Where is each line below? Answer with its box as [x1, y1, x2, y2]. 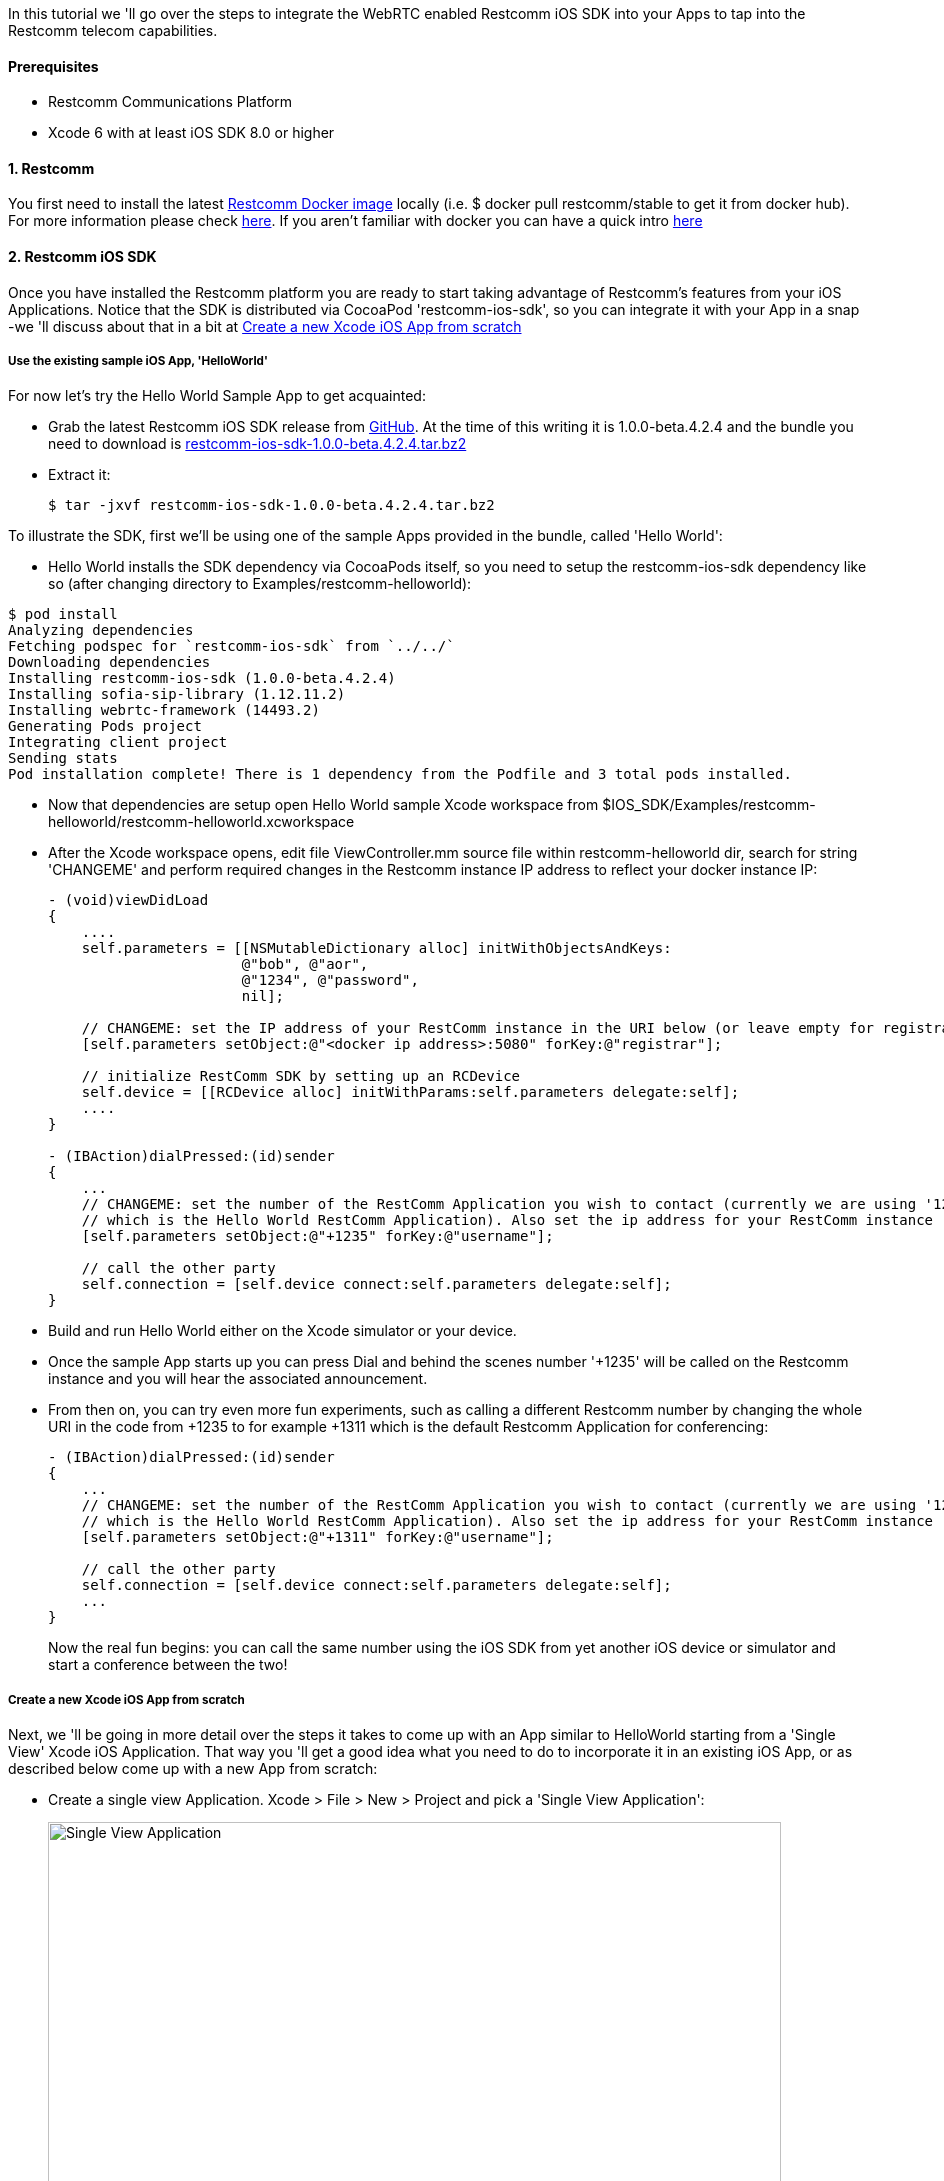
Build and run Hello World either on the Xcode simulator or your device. [48, 1322, 517, 1340]
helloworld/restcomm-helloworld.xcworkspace [48, 813, 355, 831]
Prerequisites [8, 57, 99, 75]
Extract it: [48, 466, 111, 484]
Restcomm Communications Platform [48, 93, 293, 111]
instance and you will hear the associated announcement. [48, 1370, 428, 1388]
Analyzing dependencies [8, 622, 194, 639]
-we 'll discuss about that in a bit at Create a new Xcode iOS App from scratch [8, 317, 522, 335]
